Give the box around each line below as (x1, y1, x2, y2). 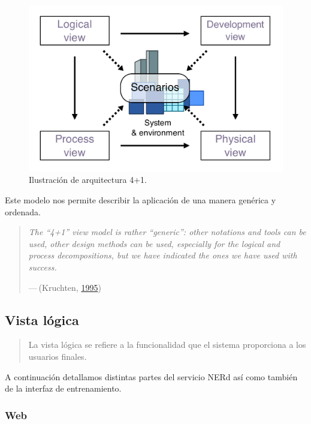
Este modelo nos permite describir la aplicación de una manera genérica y (5, 194, 276, 206)
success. (28, 260, 57, 273)
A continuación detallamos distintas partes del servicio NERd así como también (5, 370, 298, 383)
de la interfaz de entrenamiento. (5, 382, 122, 395)
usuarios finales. (28, 350, 87, 362)
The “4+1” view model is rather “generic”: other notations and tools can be (28, 225, 306, 238)
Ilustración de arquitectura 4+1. (29, 173, 147, 186)
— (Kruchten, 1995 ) (28, 281, 101, 293)
